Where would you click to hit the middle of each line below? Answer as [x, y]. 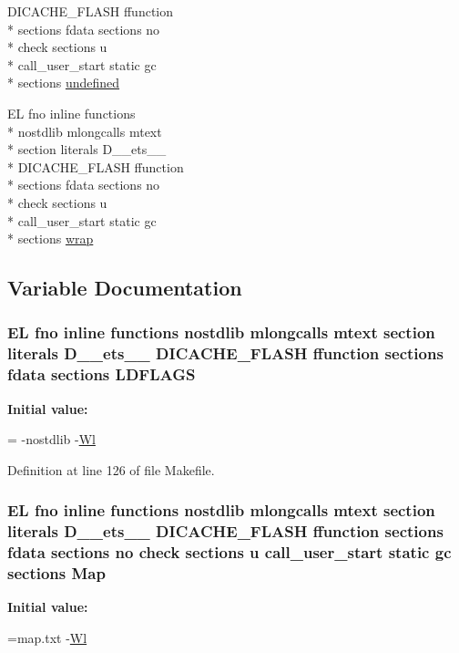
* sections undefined [64, 83]
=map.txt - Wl [47, 637]
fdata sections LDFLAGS [102, 374]
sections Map [56, 573]
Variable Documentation [125, 288]
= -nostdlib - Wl [51, 439]
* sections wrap [51, 238]
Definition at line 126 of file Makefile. [111, 469]
